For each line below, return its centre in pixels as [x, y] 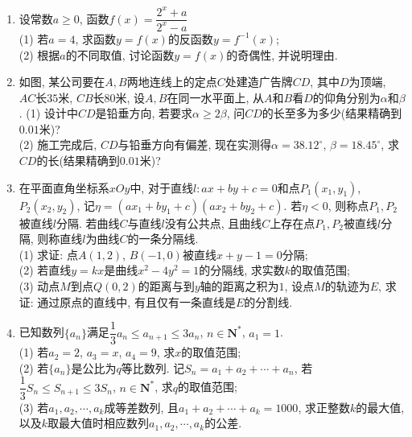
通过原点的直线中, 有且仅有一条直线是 [136, 301]
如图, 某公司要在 [62, 82]
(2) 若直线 [45, 270]
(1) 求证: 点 [48, 254]
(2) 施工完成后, [58, 144]
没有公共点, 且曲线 [213, 223]
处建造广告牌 [259, 82]
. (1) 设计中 [48, 113]
